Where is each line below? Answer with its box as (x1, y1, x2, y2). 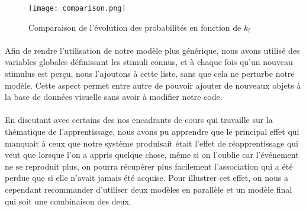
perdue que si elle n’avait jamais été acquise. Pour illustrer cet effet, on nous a (5, 171, 289, 184)
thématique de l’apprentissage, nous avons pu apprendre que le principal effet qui (5, 125, 299, 137)
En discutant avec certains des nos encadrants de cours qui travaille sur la (5, 113, 273, 126)
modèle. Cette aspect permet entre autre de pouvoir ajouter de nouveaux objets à (5, 79, 301, 91)
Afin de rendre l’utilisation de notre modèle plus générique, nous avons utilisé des (5, 44, 300, 56)
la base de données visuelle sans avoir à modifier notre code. (5, 90, 223, 103)
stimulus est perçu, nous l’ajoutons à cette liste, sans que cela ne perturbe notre (5, 67, 295, 80)
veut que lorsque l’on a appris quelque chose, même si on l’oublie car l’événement (5, 148, 299, 161)
